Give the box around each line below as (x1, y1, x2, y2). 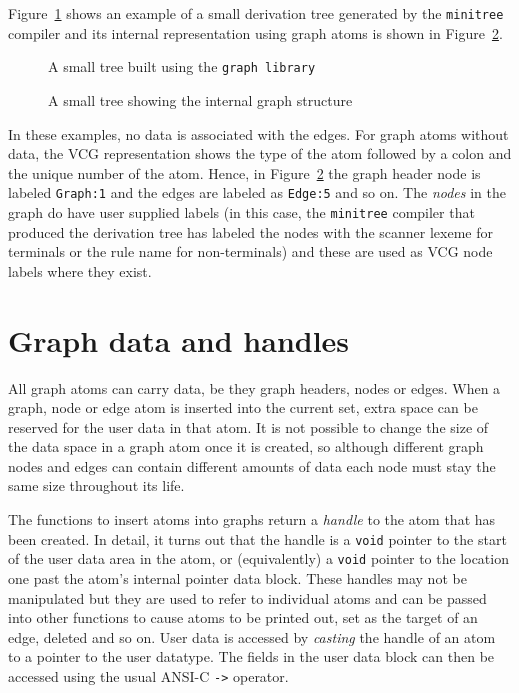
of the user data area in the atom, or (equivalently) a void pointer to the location (8, 548, 509, 569)
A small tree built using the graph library (48, 56, 316, 77)
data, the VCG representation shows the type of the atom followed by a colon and (8, 143, 512, 164)
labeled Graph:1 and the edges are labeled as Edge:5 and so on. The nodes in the (8, 182, 506, 203)
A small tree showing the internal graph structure (48, 89, 353, 110)
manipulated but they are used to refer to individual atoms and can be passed (8, 587, 487, 608)
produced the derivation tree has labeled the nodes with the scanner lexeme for (8, 221, 493, 242)
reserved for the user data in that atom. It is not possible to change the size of (8, 416, 489, 437)
